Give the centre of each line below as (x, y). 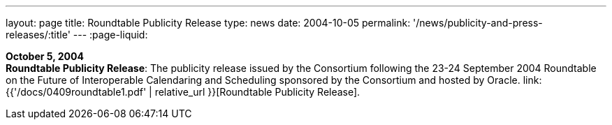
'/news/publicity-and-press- (478, 23)
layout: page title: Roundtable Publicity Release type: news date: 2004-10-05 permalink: (208, 23)
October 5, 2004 (45, 56)
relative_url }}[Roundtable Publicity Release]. (257, 92)
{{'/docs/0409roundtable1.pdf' (76, 92)
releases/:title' (38, 35)
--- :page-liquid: (110, 35)
